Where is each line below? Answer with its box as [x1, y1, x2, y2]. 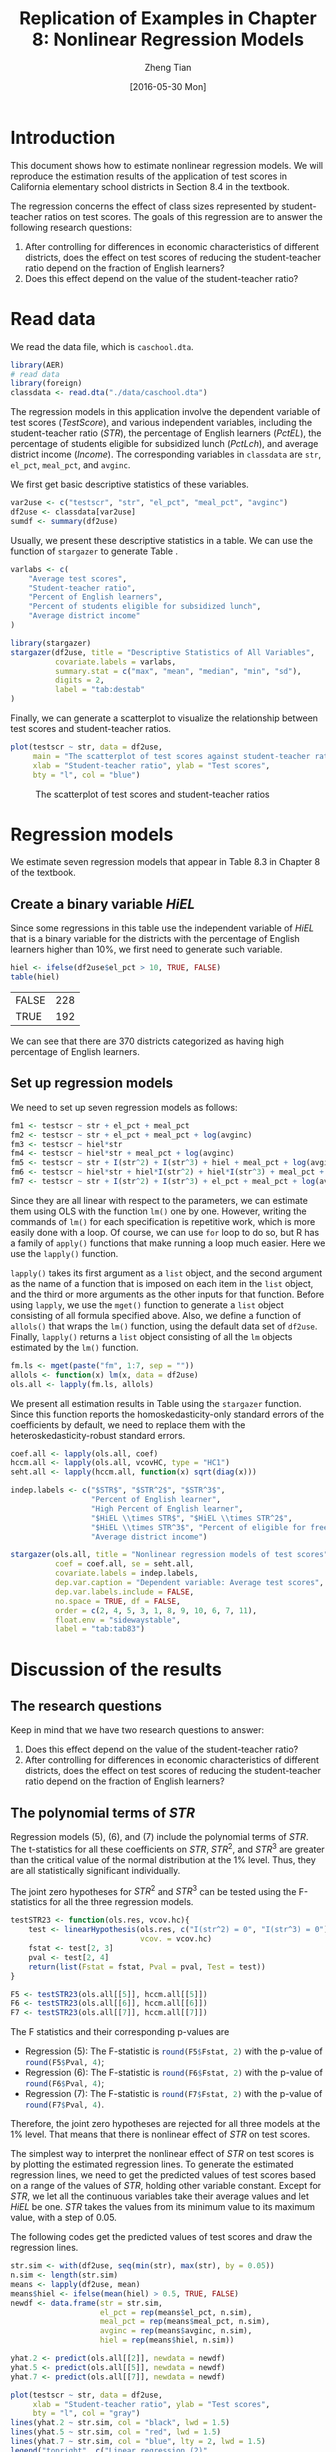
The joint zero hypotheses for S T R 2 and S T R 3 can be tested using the [10, 1883, 297, 1897]
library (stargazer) [10, 638, 92, 648]
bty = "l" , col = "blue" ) [32, 770, 141, 780]
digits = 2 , [54, 675, 105, 686]
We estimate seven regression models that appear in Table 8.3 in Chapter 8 [10, 856, 321, 868]
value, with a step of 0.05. [10, 2212, 117, 2224]
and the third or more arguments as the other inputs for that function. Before [10, 1288, 325, 1300]
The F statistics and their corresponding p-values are [10, 2026, 230, 2038]
